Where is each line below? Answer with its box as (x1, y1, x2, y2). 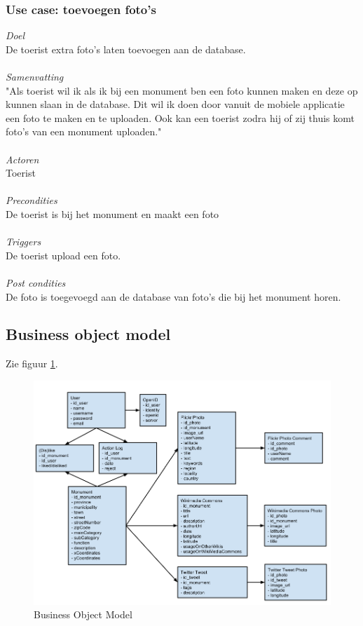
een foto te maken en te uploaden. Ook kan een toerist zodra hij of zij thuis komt (6, 110, 355, 125)
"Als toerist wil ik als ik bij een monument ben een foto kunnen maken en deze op (6, 83, 358, 97)
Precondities (6, 193, 57, 207)
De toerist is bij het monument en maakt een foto (6, 206, 219, 221)
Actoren (6, 151, 39, 166)
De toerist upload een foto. (6, 247, 121, 262)
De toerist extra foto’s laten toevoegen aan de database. (6, 41, 246, 56)
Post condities (6, 275, 66, 290)
